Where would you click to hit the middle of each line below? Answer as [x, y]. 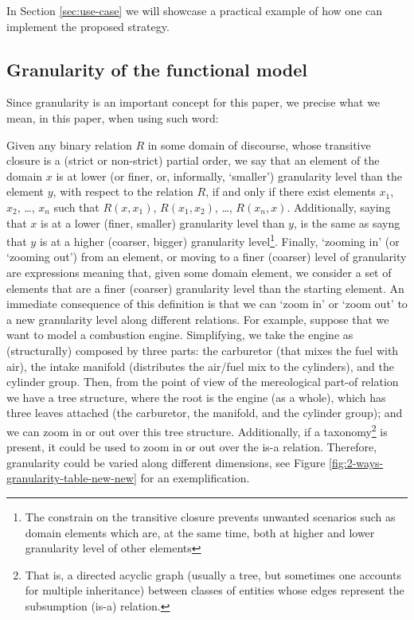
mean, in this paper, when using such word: [113, 117]
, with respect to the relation [123, 191]
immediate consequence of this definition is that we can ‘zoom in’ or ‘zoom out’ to [207, 304]
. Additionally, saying [339, 207]
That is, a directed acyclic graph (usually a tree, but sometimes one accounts [213, 574]
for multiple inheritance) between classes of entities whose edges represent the [215, 590]
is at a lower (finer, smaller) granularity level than [163, 222]
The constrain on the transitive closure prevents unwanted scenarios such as [210, 516]
